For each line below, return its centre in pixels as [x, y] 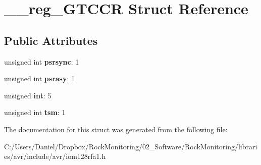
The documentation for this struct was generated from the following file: [116, 129]
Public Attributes [51, 40]
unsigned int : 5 [28, 95]
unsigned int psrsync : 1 [42, 61]
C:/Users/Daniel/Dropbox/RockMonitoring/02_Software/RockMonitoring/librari [131, 146]
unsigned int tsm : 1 [35, 112]
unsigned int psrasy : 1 [40, 78]
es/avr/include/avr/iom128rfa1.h [55, 156]
